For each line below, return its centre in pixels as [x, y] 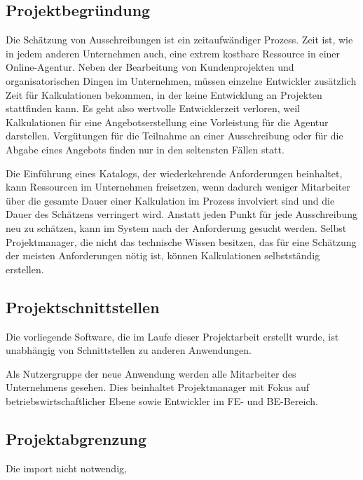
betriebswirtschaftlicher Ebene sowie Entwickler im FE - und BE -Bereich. [162, 400]
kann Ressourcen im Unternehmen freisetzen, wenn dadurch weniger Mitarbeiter [178, 187]
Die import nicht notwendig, [66, 468]
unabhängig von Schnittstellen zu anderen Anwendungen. [129, 350]
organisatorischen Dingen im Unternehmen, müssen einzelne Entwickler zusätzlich [181, 80]
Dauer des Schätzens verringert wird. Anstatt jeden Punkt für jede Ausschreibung [181, 214]
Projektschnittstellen [83, 307]
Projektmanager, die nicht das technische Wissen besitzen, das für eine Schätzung [181, 241]
